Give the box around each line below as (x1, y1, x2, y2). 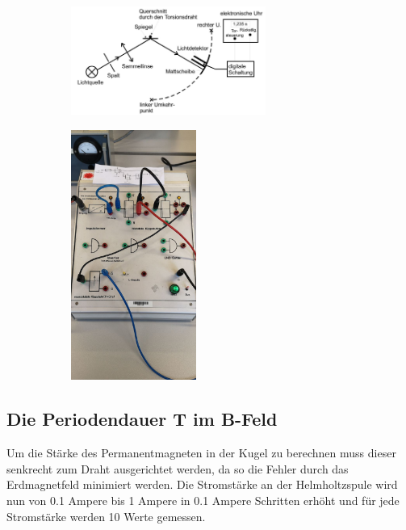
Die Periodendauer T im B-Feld (6, 406, 278, 431)
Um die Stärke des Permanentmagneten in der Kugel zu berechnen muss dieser (6, 444, 396, 461)
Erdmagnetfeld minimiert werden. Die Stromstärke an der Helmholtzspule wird (6, 476, 398, 493)
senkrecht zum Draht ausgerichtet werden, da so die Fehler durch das (6, 460, 349, 477)
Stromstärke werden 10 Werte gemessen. (6, 507, 206, 524)
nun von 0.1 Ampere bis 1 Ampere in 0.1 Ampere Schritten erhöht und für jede (6, 492, 400, 509)
